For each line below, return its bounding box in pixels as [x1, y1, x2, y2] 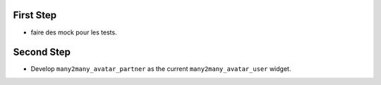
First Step [13, 9, 56, 21]
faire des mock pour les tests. [30, 28, 117, 37]
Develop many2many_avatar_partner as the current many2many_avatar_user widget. [30, 65, 291, 73]
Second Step [13, 46, 71, 58]
